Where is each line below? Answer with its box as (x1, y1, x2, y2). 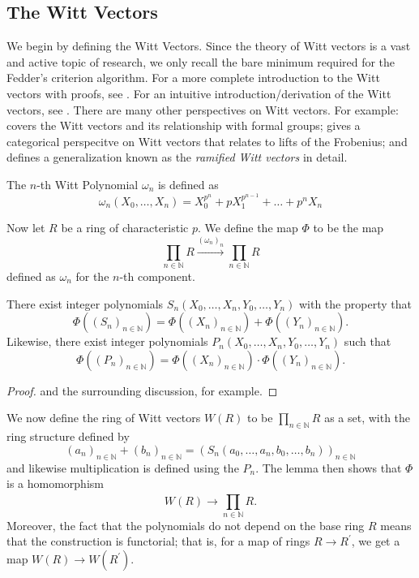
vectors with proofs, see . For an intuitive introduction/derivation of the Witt (6, 84, 391, 101)
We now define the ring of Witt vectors (6, 409, 201, 426)
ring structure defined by (6, 428, 130, 445)
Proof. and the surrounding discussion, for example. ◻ (6, 382, 278, 399)
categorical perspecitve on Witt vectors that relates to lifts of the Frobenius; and (6, 132, 408, 149)
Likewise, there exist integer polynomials (6, 333, 208, 350)
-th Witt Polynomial (36, 175, 139, 192)
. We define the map (198, 219, 298, 236)
